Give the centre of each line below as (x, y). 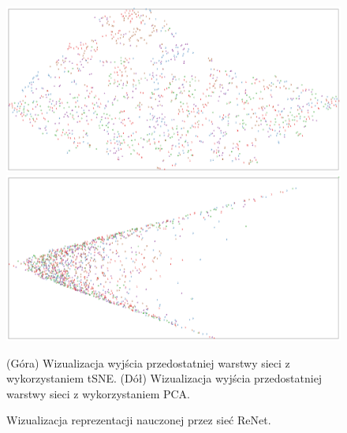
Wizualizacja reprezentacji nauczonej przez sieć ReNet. (139, 420)
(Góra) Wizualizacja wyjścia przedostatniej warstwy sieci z (148, 362)
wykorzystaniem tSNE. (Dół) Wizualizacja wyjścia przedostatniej (164, 378)
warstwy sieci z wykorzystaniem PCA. (99, 393)
